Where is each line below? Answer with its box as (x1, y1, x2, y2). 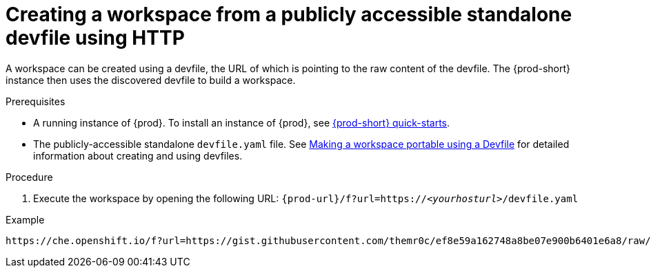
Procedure (6, 171, 53, 183)
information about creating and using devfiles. (33, 149, 243, 162)
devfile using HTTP (6, 26, 185, 50)
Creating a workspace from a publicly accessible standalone (6, 3, 572, 26)
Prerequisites (6, 95, 66, 107)
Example (6, 213, 45, 226)
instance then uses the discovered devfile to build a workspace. (6, 74, 296, 86)
